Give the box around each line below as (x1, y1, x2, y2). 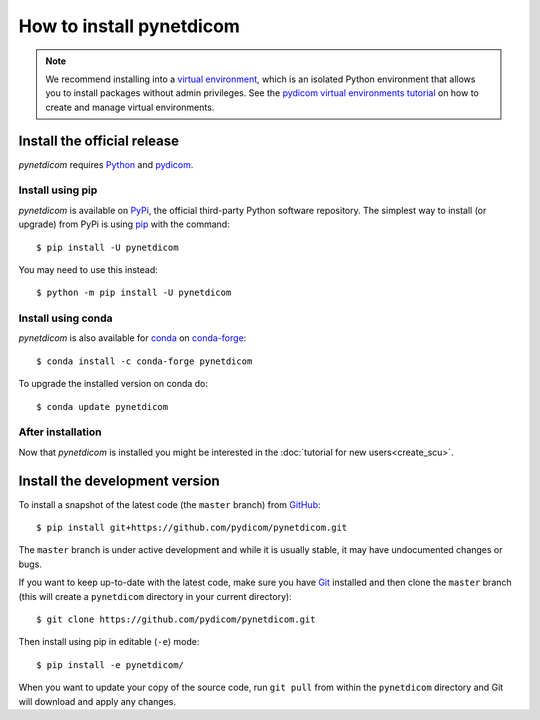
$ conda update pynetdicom (36, 401, 169, 412)
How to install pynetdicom (18, 15, 240, 37)
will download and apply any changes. (18, 695, 177, 707)
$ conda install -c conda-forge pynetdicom (36, 355, 253, 367)
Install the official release (18, 132, 180, 149)
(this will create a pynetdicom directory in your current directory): (18, 590, 292, 602)
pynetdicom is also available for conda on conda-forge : (18, 332, 247, 344)
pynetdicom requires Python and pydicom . (18, 158, 194, 170)
